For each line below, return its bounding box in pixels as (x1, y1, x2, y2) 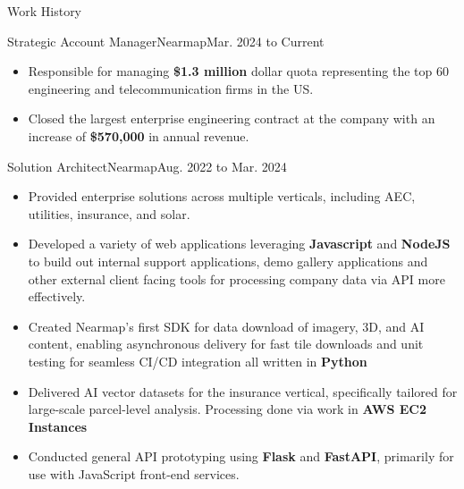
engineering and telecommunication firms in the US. (28, 79, 314, 97)
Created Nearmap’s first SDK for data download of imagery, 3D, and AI (28, 316, 425, 335)
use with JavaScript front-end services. (28, 464, 240, 483)
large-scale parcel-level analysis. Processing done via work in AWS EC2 (28, 400, 427, 418)
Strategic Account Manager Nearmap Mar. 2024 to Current (7, 31, 325, 50)
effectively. (28, 287, 86, 306)
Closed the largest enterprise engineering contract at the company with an (28, 109, 435, 128)
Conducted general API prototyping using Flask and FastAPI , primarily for (28, 447, 454, 466)
